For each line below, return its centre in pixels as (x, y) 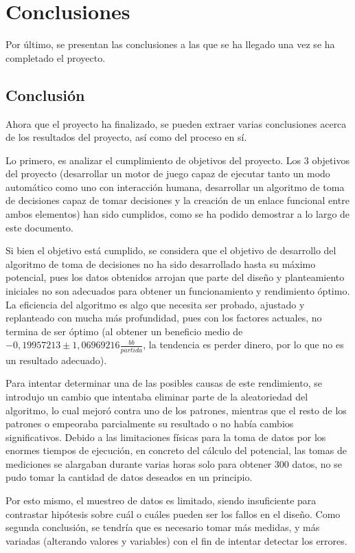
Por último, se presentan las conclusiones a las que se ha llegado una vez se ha (170, 44)
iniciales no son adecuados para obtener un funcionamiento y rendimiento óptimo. (178, 291)
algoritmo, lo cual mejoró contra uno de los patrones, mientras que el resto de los (176, 410)
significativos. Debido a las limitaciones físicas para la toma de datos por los (166, 437)
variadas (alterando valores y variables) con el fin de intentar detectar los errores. (176, 540)
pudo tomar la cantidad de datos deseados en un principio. (129, 477)
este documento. (39, 227)
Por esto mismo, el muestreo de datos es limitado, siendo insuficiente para (161, 500)
